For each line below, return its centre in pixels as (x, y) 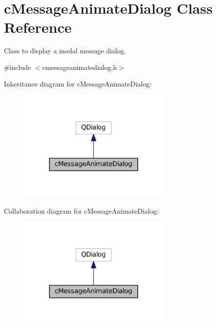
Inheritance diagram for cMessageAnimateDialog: (78, 83)
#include (18, 67)
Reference (38, 27)
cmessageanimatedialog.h (80, 67)
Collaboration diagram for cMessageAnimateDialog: (81, 210)
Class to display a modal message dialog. (65, 51)
